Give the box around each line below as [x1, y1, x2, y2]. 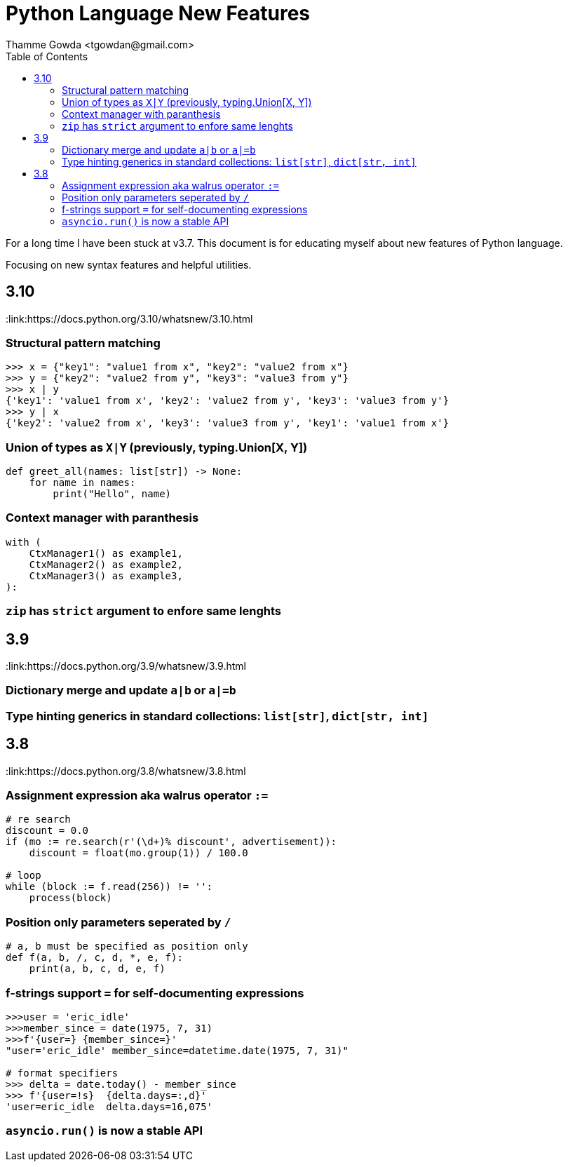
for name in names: [29, 477, 136, 489]
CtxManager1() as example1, [29, 547, 183, 559]
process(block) [29, 892, 112, 904]
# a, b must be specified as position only [6, 940, 248, 952]
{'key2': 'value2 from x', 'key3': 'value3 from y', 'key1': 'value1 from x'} [6, 417, 449, 429]
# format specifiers [6, 1067, 119, 1079]
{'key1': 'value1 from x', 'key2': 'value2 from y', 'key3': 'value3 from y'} [6, 395, 449, 407]
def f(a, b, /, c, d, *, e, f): [6, 952, 183, 964]
